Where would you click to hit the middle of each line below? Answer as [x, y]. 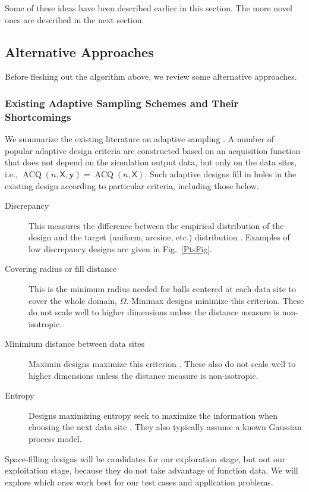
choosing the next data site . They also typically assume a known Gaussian [165, 427]
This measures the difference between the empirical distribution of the [156, 225]
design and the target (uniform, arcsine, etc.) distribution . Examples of [159, 237]
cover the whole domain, [73, 300]
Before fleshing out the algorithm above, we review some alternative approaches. [151, 76]
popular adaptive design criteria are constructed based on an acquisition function [153, 150]
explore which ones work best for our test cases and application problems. [139, 482]
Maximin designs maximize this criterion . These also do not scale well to [162, 364]
